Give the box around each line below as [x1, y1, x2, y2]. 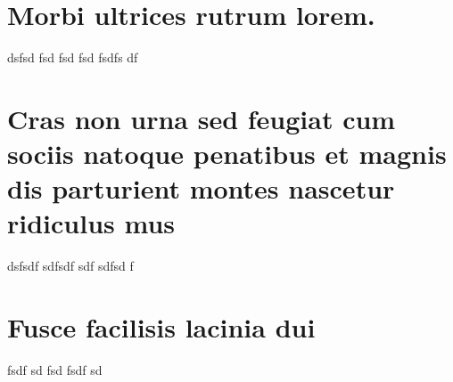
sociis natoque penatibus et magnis [7, 135, 447, 172]
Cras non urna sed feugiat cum [7, 100, 396, 136]
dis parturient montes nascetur [7, 170, 395, 207]
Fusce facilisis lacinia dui [7, 309, 316, 345]
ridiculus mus [7, 205, 176, 241]
